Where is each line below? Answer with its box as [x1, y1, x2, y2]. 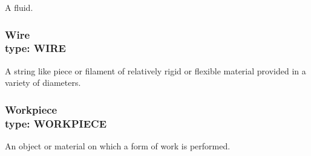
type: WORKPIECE [5, 115, 107, 131]
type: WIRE [5, 41, 66, 56]
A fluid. [5, 1, 33, 13]
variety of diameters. [5, 76, 81, 89]
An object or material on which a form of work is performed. [5, 140, 231, 152]
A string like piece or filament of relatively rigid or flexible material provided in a [5, 64, 306, 77]
